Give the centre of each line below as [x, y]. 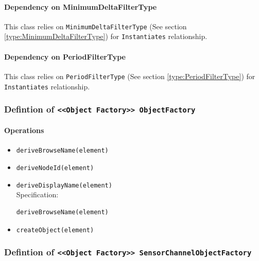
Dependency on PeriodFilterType [65, 56]
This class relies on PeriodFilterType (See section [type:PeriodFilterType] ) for [130, 76]
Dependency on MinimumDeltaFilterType [81, 6]
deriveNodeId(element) [55, 168]
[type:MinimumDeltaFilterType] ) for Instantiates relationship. [106, 36]
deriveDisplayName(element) [64, 185]
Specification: [37, 194]
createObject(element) [55, 230]
